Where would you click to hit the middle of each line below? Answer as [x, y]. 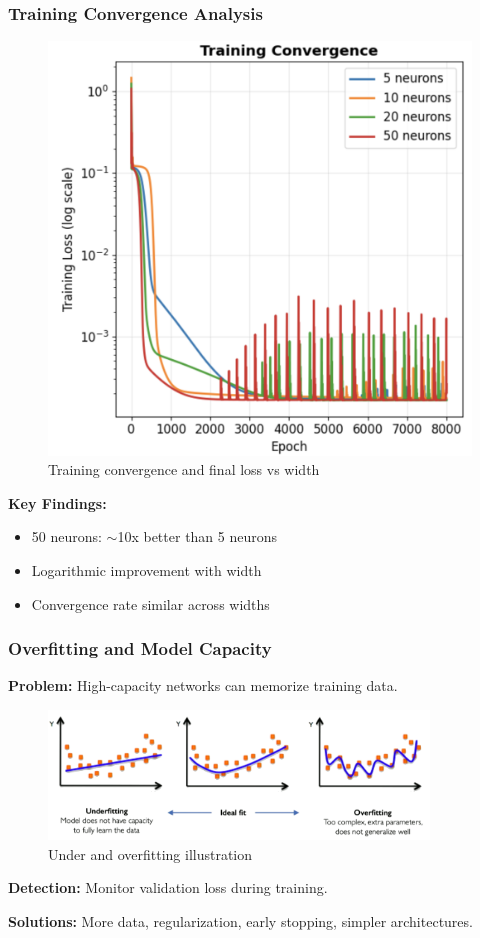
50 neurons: [66, 536]
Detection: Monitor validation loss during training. [168, 887]
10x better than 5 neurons [197, 536]
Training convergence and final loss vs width [184, 469]
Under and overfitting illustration [150, 853]
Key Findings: [57, 502]
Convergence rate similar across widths [150, 603]
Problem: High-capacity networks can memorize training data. [203, 685]
